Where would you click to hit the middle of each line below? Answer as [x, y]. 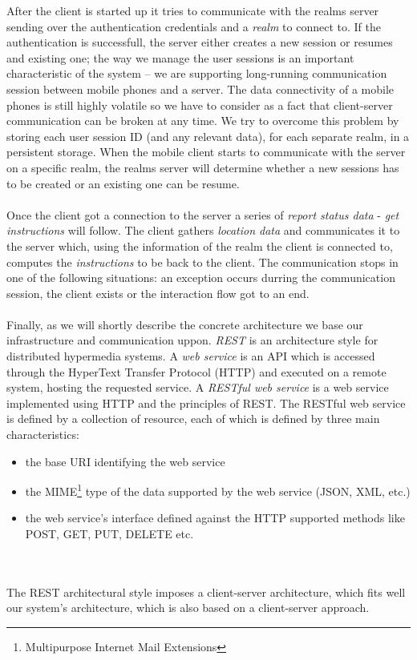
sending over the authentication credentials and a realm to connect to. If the [194, 26]
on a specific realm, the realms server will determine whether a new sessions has [203, 167]
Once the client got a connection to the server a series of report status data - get [203, 214]
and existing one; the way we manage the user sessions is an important [180, 57]
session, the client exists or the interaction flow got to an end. [158, 293]
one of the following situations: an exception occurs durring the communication [201, 278]
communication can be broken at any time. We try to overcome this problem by [203, 121]
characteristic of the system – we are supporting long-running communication [197, 73]
